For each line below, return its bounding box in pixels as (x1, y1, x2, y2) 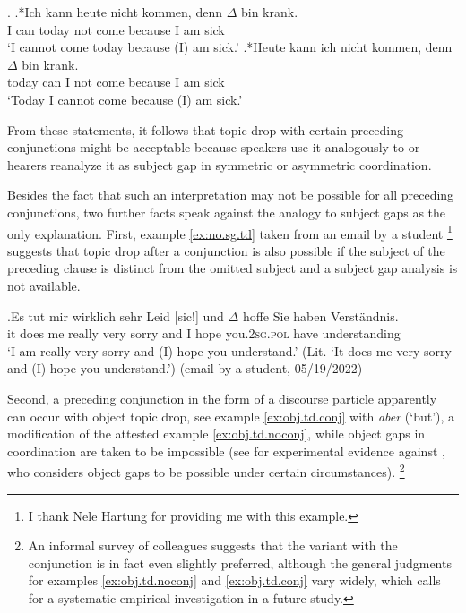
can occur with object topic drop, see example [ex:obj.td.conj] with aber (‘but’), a (7, 406, 455, 425)
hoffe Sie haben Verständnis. (242, 306, 399, 325)
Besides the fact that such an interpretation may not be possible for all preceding (7, 185, 454, 204)
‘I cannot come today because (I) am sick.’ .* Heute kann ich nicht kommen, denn (7, 38, 453, 56)
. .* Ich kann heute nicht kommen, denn (7, 3, 222, 21)
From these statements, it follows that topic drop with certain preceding (7, 120, 404, 139)
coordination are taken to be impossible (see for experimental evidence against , (7, 441, 445, 460)
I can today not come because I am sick (7, 20, 225, 38)
